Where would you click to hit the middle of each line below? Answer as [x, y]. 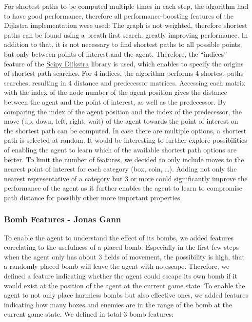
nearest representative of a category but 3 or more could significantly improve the [126, 178]
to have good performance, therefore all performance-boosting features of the [119, 15]
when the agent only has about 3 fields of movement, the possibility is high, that [124, 256]
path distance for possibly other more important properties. [93, 197]
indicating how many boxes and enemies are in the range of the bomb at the [118, 304]
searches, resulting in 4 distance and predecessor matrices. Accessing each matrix [125, 82]
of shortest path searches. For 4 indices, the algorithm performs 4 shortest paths [124, 73]
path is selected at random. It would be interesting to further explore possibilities [126, 140]
